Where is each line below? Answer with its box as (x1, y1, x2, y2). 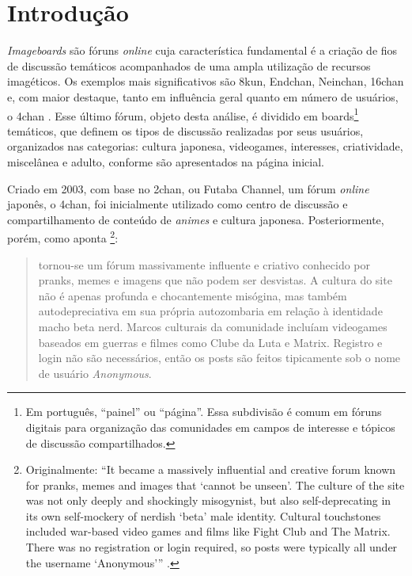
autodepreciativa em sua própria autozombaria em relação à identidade (38, 303, 383, 319)
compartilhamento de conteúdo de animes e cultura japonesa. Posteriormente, (7, 211, 384, 227)
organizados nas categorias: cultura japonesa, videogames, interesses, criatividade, (7, 138, 403, 154)
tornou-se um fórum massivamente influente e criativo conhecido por (38, 256, 370, 273)
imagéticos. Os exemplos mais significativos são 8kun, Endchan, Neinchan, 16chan (7, 73, 404, 90)
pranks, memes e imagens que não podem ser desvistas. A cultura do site (38, 272, 392, 288)
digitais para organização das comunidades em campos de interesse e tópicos (25, 418, 395, 435)
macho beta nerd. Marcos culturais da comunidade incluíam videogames (38, 318, 387, 334)
